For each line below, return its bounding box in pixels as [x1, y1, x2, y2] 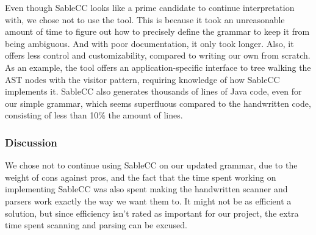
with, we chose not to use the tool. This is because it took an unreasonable [5, 13, 285, 26]
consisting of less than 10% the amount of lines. [5, 109, 183, 121]
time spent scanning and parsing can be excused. [5, 219, 188, 231]
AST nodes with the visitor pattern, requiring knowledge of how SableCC [5, 73, 280, 85]
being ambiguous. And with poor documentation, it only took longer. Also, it [5, 37, 294, 49]
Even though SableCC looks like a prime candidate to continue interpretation [5, 1, 295, 13]
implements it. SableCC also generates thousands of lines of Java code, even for [5, 85, 302, 98]
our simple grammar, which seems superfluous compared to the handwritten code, [5, 96, 311, 109]
